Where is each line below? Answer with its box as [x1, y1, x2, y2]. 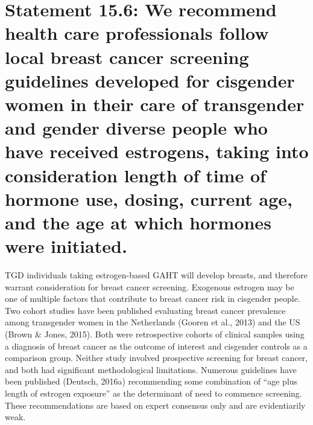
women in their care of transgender [5, 91, 305, 116]
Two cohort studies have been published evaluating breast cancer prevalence [5, 304, 286, 316]
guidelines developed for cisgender [5, 68, 295, 92]
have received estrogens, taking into [5, 139, 309, 164]
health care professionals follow [5, 21, 269, 45]
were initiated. [5, 234, 127, 258]
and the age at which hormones [5, 209, 271, 234]
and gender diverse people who [5, 115, 268, 140]
